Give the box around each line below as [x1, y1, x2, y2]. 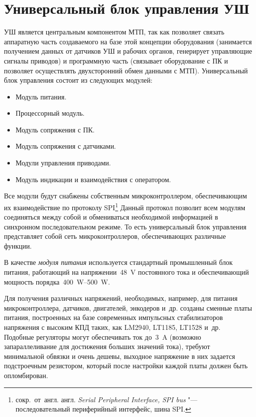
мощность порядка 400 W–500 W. [4, 276, 110, 287]
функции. [4, 240, 32, 251]
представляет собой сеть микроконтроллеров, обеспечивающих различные [4, 231, 226, 241]
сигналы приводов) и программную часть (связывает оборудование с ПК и [4, 55, 228, 65]
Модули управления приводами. [15, 158, 111, 168]
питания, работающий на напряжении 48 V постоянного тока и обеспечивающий [4, 267, 249, 277]
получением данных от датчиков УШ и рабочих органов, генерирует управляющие [4, 46, 252, 56]
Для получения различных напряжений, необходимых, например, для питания [4, 293, 238, 303]
